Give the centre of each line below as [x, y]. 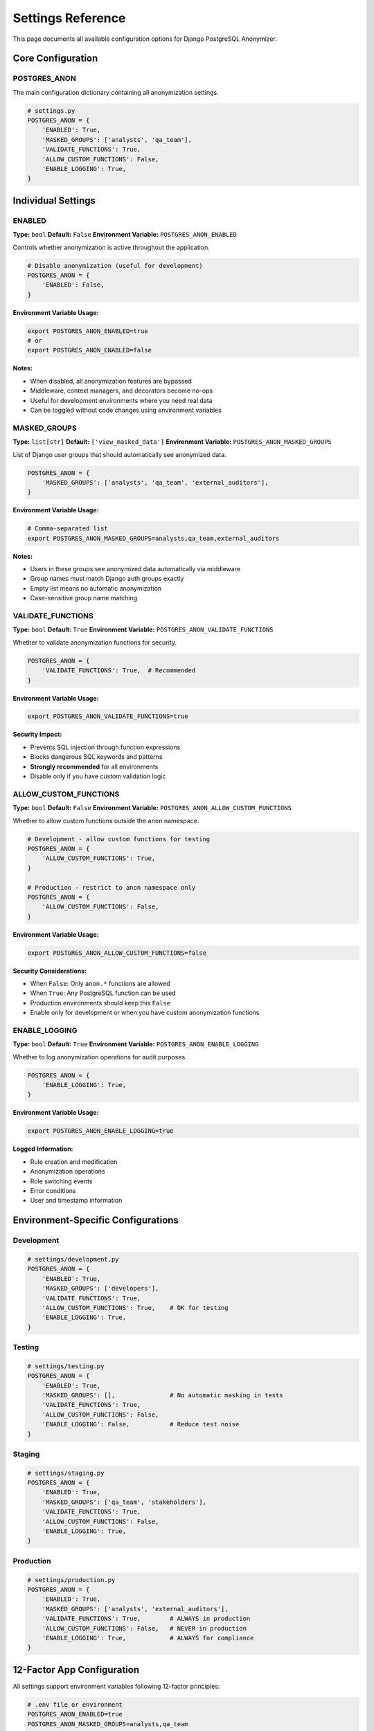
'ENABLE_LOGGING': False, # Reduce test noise [141, 1424]
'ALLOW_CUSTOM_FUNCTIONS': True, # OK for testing [135, 1308]
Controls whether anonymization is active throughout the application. [112, 247]
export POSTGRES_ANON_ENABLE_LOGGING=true [100, 1131]
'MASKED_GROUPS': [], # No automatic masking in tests [162, 1395]
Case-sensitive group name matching [84, 598]
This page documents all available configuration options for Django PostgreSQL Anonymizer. [145, 39]
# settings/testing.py [66, 1366]
